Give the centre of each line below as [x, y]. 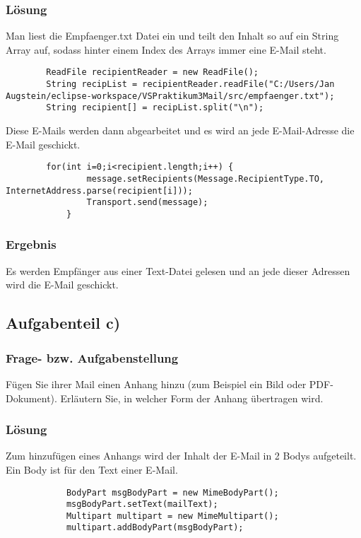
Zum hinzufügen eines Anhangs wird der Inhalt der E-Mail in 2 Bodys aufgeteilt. [181, 456]
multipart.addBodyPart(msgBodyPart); [155, 528]
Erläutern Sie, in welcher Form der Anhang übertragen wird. [192, 398]
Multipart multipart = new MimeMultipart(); [172, 516]
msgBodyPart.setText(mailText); [142, 504]
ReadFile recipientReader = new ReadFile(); [152, 72]
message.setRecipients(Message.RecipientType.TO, [206, 179]
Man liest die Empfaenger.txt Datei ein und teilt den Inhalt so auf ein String [172, 36]
